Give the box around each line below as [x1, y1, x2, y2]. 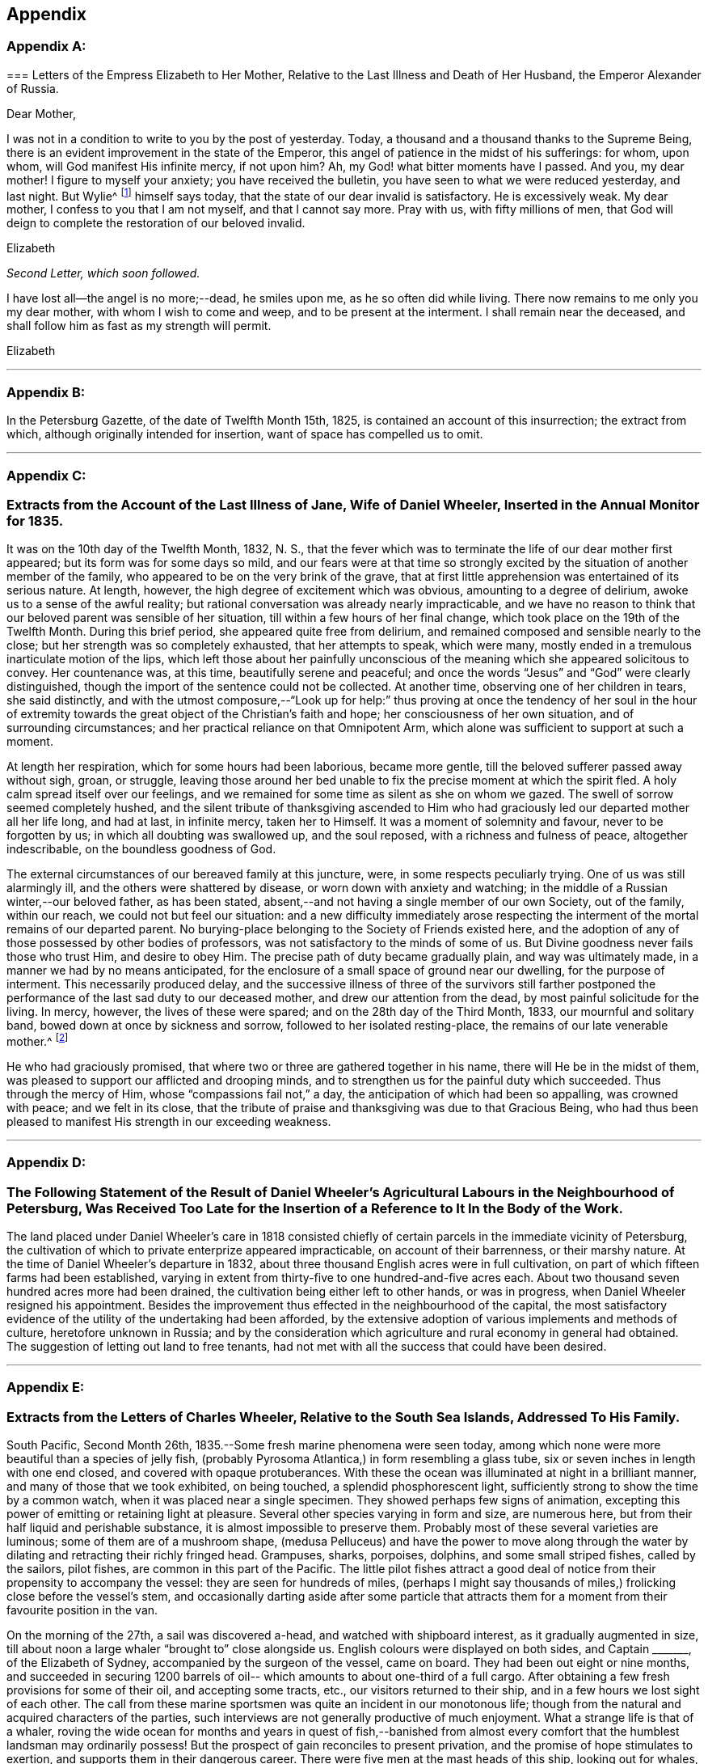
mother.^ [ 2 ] [6, 1032, 69, 1048]
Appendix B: [6, 383, 86, 400]
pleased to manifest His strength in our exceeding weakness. [6, 1114, 331, 1128]
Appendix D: [6, 1154, 86, 1171]
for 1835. [6, 512, 64, 529]
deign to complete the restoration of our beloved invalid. [6, 216, 306, 231]
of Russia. [6, 81, 59, 95]
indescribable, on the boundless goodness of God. [6, 842, 276, 857]
